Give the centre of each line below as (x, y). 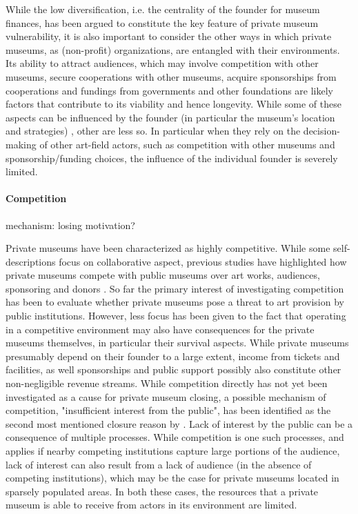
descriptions (31, 261)
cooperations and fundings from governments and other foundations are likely (170, 90)
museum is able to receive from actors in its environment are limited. (151, 505)
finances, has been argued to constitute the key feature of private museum (162, 22)
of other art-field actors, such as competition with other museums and (187, 144)
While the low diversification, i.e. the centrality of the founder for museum (163, 9)
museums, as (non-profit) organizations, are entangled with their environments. (173, 49)
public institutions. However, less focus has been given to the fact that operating (176, 316)
